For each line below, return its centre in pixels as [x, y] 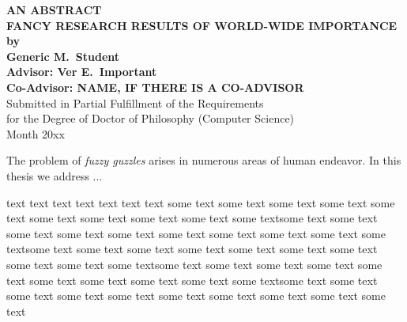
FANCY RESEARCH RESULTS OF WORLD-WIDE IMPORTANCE [202, 25]
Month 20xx [36, 133]
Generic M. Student [63, 56]
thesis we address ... [55, 175]
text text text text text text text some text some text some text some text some [201, 202]
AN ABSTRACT [54, 9]
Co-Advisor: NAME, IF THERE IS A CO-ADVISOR [155, 87]
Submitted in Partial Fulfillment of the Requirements [135, 102]
